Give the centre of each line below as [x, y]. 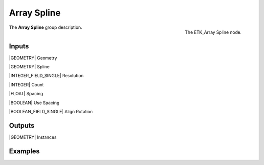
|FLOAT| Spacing [26, 94]
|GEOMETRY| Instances [33, 137]
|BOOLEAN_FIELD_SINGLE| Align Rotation [51, 111]
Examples [24, 151]
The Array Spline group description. [46, 27]
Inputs [19, 46]
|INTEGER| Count [26, 84]
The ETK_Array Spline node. [213, 32]
